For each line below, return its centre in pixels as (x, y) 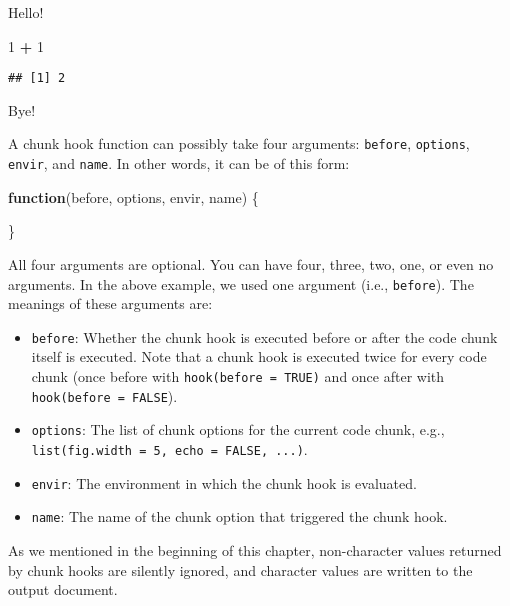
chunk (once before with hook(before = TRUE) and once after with (238, 376)
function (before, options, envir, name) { (133, 196)
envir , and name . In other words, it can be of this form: (179, 163)
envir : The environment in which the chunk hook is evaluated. (224, 482)
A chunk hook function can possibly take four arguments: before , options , (239, 143)
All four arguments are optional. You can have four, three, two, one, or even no (251, 263)
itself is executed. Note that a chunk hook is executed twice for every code (259, 356)
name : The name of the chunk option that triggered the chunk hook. (239, 516)
